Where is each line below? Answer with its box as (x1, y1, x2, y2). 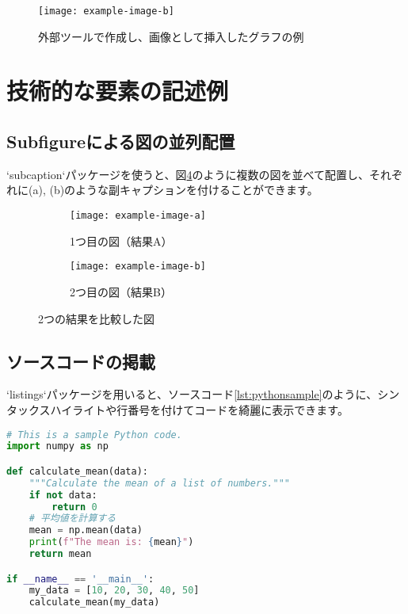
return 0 (51, 501, 97, 513)
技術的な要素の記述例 (6, 74, 229, 107)
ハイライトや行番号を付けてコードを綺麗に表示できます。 (50, 401, 349, 418)
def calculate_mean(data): (6, 465, 148, 477)
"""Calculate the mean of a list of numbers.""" (29, 477, 290, 489)
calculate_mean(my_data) (29, 597, 160, 608)
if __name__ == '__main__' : (6, 573, 154, 585)
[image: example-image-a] (70, 210, 206, 222)
